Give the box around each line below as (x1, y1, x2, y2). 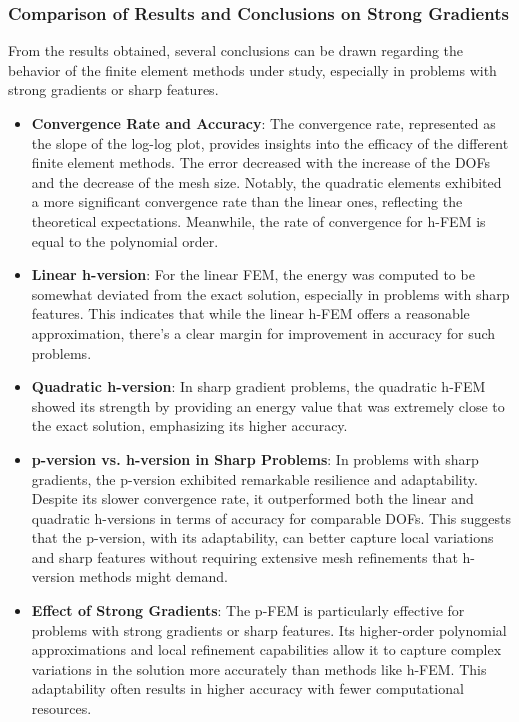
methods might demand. (79, 566, 228, 587)
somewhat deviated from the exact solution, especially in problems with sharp (31, 283, 510, 304)
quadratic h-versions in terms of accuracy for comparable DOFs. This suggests (31, 507, 511, 528)
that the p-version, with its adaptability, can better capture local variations (31, 527, 494, 548)
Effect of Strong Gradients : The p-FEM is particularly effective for (31, 600, 465, 621)
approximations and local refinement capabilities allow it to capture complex (31, 639, 502, 660)
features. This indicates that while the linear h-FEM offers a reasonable (31, 303, 470, 324)
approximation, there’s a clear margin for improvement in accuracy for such (31, 322, 496, 343)
